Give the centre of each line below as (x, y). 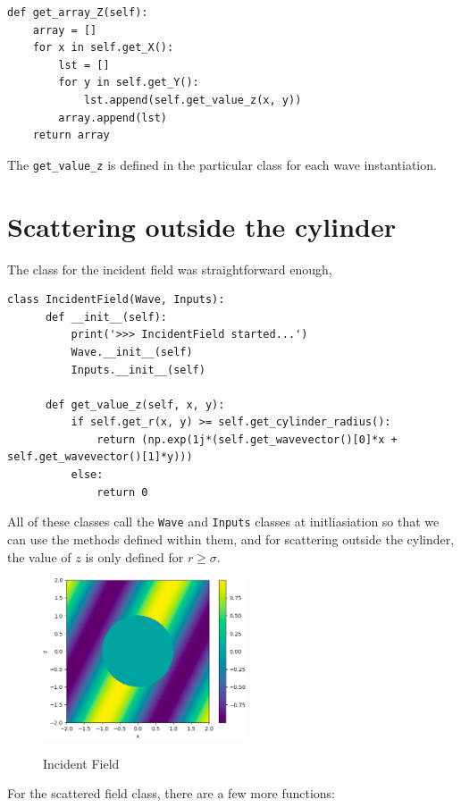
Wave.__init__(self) (132, 352)
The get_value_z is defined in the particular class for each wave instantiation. (222, 164)
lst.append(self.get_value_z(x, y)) (193, 100)
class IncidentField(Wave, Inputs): (116, 300)
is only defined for (134, 556)
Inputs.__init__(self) (138, 370)
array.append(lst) (113, 118)
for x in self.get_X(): (103, 48)
